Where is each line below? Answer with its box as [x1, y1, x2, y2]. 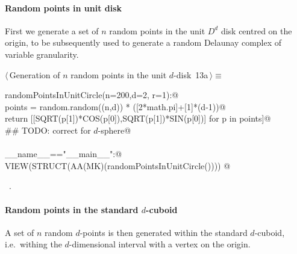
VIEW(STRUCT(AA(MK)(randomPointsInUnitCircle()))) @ [5, 159, 231, 172]
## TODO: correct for [5, 123, 91, 136]
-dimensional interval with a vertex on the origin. [69, 238, 251, 250]
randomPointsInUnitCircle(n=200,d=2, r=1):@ [5, 88, 179, 101]
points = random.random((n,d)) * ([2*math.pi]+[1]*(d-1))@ [5, 100, 226, 113]
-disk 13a [174, 68, 208, 81]
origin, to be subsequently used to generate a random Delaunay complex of [5, 36, 282, 49]
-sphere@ [98, 123, 131, 136]
